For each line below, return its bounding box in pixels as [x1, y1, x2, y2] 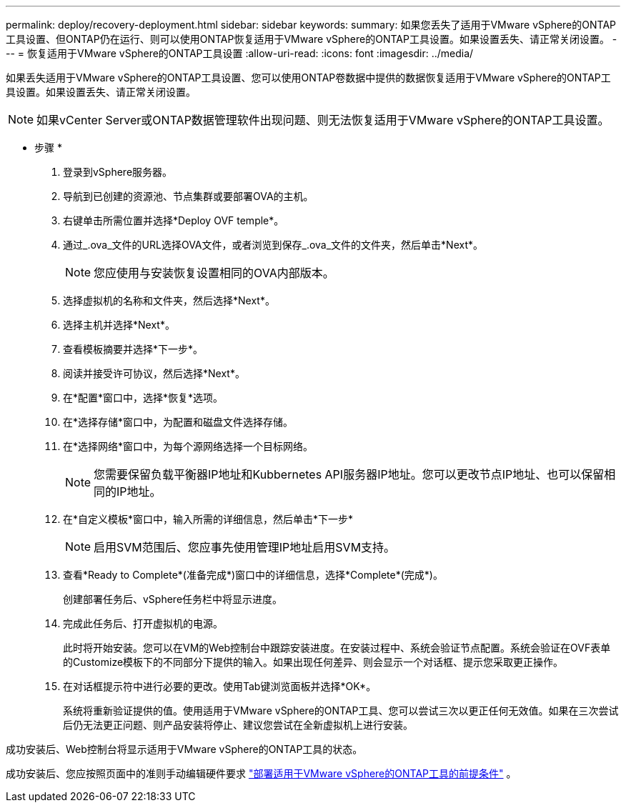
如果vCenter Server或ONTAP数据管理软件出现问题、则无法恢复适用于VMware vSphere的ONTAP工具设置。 [36, 113, 610, 127]
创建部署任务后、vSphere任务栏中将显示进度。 [63, 593, 283, 605]
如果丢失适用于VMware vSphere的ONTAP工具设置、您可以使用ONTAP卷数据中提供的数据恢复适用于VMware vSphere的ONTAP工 [6, 71, 611, 84]
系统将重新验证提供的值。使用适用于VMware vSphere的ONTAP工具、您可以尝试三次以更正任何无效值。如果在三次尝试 [63, 704, 619, 717]
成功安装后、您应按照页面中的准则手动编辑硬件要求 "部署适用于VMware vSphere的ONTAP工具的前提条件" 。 [6, 767, 517, 779]
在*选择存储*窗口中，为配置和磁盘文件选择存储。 [63, 416, 294, 428]
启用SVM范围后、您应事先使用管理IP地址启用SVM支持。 [94, 540, 396, 554]
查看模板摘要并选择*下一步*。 [63, 343, 204, 355]
